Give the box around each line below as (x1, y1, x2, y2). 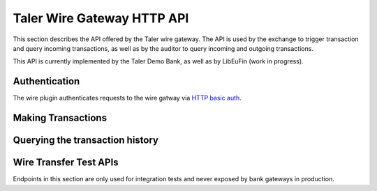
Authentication (13, 75, 80, 87)
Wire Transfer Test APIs (13, 157, 119, 169)
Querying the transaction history (13, 135, 158, 146)
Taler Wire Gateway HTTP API (13, 10, 189, 26)
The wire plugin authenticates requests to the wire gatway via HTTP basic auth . (13, 94, 242, 102)
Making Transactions (13, 112, 108, 124)
